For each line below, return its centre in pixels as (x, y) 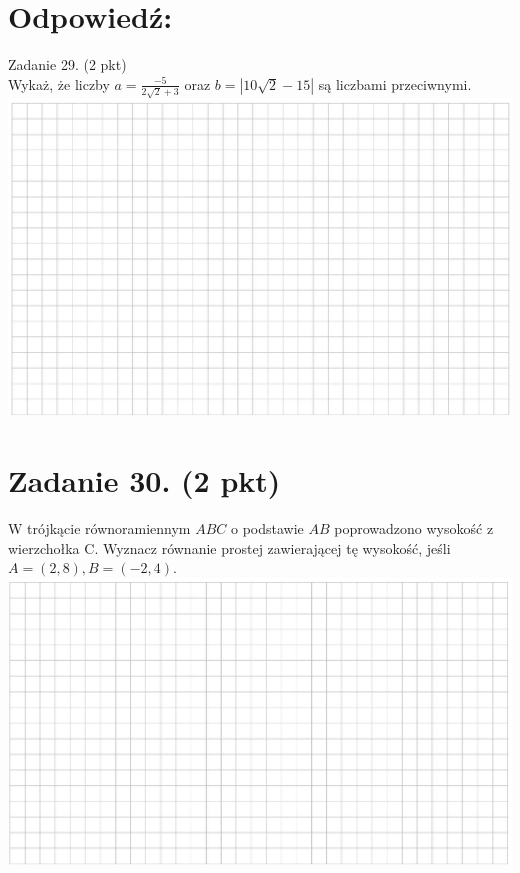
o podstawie (267, 528)
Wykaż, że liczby (59, 83)
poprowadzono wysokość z (414, 528)
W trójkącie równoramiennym (99, 528)
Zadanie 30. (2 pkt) (144, 480)
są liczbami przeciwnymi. (395, 83)
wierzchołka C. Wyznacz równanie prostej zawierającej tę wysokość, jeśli (229, 547)
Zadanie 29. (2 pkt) (67, 64)
